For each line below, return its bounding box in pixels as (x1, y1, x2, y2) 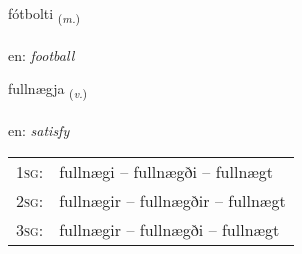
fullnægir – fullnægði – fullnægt (59, 217, 280, 241)
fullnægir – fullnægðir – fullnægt (59, 188, 286, 212)
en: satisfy (8, 120, 70, 141)
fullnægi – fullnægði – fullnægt (59, 159, 274, 183)
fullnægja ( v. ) (8, 78, 88, 102)
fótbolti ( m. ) (8, 3, 81, 26)
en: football (8, 44, 75, 65)
